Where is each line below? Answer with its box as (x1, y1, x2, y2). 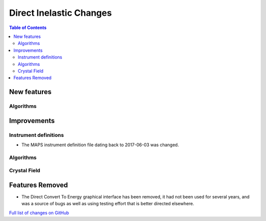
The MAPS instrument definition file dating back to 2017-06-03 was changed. (21, 142, 179, 148)
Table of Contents (9, 25, 47, 31)
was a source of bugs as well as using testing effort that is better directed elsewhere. (21, 201, 195, 207)
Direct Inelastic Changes (9, 7, 112, 18)
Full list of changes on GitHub (9, 210, 69, 216)
